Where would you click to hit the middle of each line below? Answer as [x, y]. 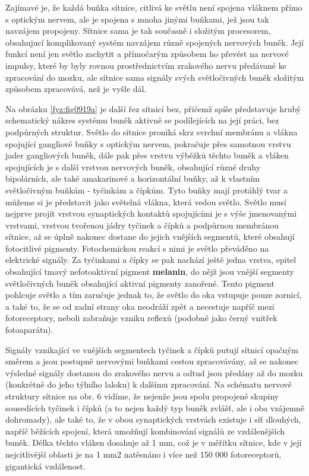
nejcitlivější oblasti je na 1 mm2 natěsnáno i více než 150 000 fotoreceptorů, [144, 454]
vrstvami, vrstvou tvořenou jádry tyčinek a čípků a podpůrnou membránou [142, 225]
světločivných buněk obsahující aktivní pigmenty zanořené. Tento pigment [140, 283]
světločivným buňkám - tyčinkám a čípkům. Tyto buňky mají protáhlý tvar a [147, 190]
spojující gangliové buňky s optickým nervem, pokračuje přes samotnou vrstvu [148, 143]
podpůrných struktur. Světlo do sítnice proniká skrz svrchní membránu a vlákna [152, 131]
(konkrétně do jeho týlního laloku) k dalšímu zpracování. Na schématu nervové [149, 384]
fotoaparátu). [29, 330]
